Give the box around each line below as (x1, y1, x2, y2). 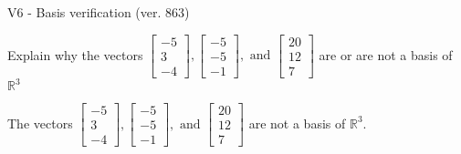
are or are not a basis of (319, 45, 453, 64)
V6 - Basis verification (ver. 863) (7, 3, 190, 21)
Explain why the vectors (7, 45, 143, 64)
